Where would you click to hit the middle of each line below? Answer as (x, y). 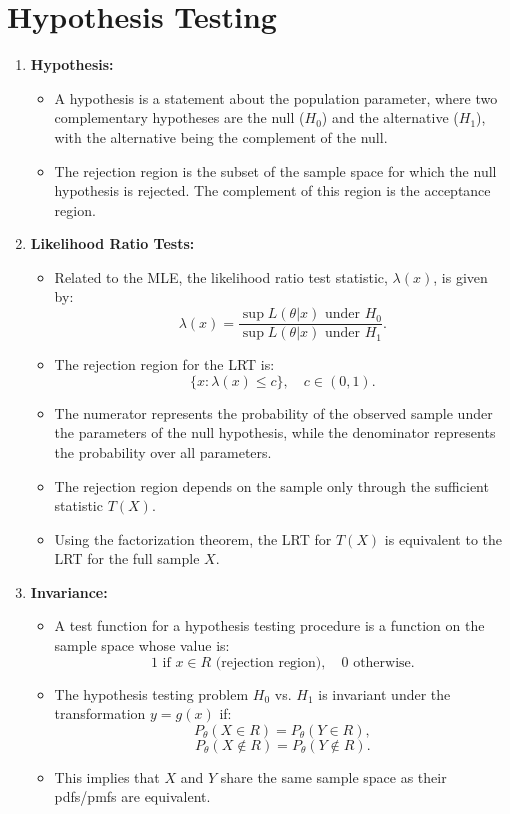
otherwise (382, 662)
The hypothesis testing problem (151, 693)
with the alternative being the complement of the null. (221, 136)
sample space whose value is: (142, 645)
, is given (460, 276)
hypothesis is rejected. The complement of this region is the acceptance (272, 190)
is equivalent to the (443, 538)
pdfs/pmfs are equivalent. (132, 796)
